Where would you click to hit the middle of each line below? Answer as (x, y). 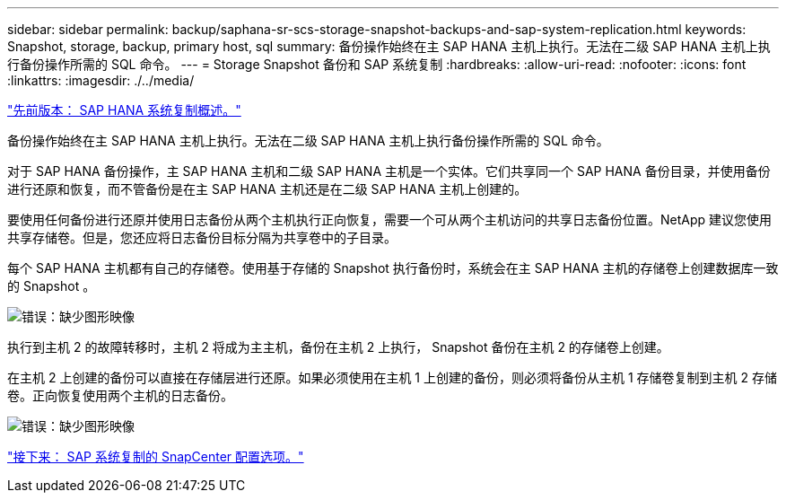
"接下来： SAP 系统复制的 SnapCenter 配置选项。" (156, 456)
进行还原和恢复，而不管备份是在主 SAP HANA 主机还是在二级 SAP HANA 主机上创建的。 (267, 189)
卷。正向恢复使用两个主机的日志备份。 (120, 395)
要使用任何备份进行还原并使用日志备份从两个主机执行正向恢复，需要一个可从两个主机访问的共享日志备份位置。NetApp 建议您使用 (390, 219)
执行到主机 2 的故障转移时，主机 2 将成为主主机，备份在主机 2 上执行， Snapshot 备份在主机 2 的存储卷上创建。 (338, 347)
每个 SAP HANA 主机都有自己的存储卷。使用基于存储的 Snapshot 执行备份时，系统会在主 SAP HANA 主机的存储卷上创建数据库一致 (393, 268)
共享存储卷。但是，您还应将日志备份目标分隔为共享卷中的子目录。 (202, 237)
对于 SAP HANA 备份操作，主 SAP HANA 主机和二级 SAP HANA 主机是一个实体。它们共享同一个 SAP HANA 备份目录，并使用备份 (389, 171)
